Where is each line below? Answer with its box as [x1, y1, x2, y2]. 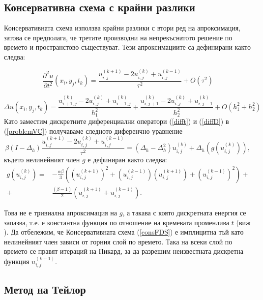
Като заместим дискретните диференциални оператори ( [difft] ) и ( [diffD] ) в [4, 116, 229, 126]
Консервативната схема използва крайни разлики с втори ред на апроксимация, [4, 23, 241, 33]
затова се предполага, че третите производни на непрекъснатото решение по [4, 32, 233, 42]
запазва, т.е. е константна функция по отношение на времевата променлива [4, 217, 230, 227]
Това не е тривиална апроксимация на [4, 208, 117, 218]
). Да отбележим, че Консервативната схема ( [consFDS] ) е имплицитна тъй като [4, 227, 244, 237]
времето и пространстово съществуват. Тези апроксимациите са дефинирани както [4, 42, 251, 52]
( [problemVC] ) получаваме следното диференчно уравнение [4, 125, 182, 136]
